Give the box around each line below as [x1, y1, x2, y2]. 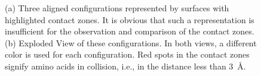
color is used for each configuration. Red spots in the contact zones [5, 48, 250, 61]
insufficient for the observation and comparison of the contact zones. [5, 25, 254, 37]
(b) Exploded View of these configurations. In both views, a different [5, 36, 257, 49]
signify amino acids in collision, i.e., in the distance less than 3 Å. [5, 59, 246, 72]
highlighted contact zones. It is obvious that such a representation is [5, 13, 254, 26]
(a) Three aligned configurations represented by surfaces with [5, 2, 229, 14]
